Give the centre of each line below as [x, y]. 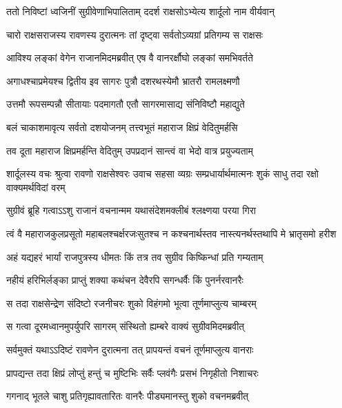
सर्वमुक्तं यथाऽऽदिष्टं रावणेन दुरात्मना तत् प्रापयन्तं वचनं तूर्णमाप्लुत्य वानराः [130, 349]
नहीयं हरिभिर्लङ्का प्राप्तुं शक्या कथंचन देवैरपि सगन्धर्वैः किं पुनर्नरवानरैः [125, 280]
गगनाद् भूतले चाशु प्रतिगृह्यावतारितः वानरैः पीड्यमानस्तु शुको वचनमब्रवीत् [128, 396]
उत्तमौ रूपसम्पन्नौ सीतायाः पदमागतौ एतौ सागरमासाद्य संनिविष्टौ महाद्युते [125, 104]
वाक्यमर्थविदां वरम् [36, 187]
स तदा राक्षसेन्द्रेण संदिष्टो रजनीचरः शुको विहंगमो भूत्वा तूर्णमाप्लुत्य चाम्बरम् [131, 303]
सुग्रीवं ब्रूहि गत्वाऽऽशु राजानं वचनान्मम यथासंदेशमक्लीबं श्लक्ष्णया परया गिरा [131, 210]
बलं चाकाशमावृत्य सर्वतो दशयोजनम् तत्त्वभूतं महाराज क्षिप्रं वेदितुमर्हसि [122, 127]
